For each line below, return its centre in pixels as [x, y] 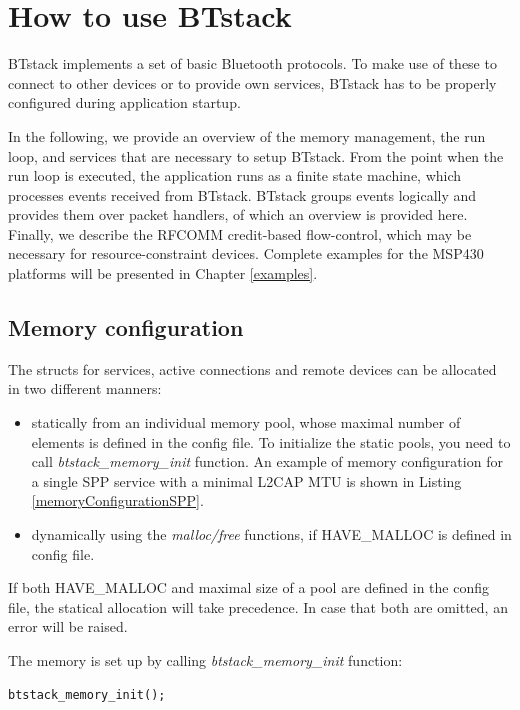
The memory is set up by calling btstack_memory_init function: [205, 659]
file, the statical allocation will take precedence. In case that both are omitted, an [258, 606]
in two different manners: [85, 388]
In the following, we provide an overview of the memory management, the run [247, 135]
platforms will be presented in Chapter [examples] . [163, 273]
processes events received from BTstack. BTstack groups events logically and [242, 194]
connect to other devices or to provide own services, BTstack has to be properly [252, 82]
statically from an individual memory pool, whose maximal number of [246, 422]
